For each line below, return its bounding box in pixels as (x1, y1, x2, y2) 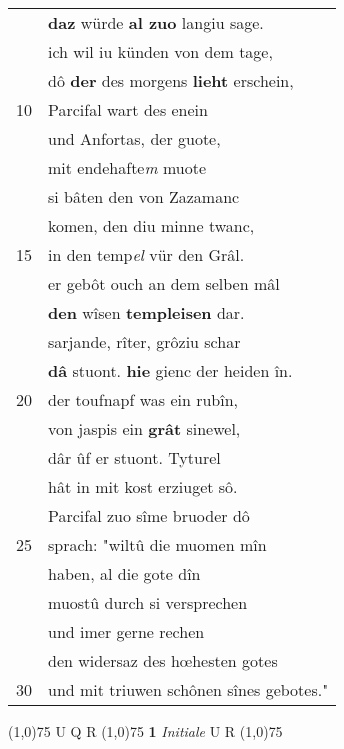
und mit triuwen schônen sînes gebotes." (48, 678, 329, 701)
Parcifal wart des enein (48, 98, 208, 121)
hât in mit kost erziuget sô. (48, 475, 238, 498)
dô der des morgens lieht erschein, (48, 69, 294, 92)
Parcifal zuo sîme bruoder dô (48, 504, 250, 527)
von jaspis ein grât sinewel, (48, 417, 241, 440)
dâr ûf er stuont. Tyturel (48, 446, 221, 469)
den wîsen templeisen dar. (48, 301, 245, 324)
